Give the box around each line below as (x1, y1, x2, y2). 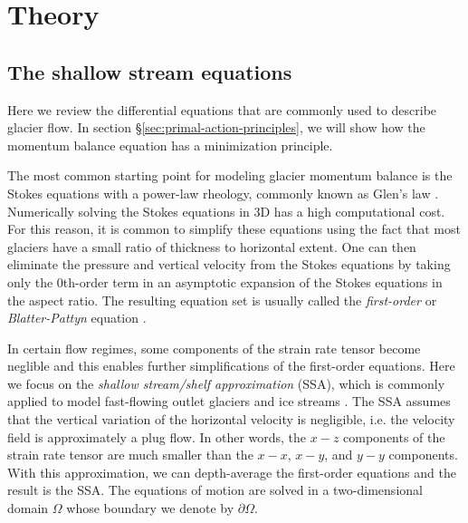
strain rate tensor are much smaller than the (7, 445, 253, 464)
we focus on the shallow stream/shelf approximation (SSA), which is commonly (7, 373, 445, 392)
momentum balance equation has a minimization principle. (7, 135, 333, 154)
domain (7, 499, 49, 518)
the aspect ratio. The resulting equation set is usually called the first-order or (7, 290, 437, 309)
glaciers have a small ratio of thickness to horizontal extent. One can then (7, 237, 416, 256)
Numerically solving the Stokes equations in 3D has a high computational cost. (7, 201, 445, 220)
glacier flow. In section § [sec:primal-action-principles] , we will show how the (7, 118, 425, 137)
